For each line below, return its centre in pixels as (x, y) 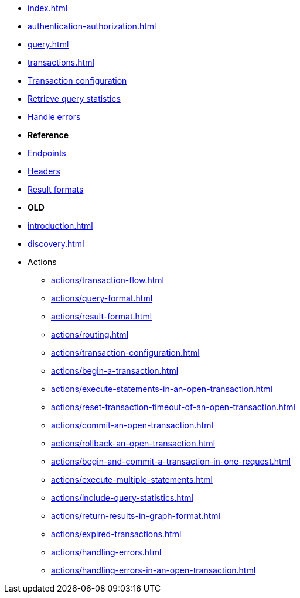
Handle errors (54, 117)
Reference (48, 135)
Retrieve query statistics (74, 99)
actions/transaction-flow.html (108, 280)
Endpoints (47, 153)
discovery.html (56, 244)
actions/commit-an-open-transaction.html (132, 425)
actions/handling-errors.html (106, 552)
